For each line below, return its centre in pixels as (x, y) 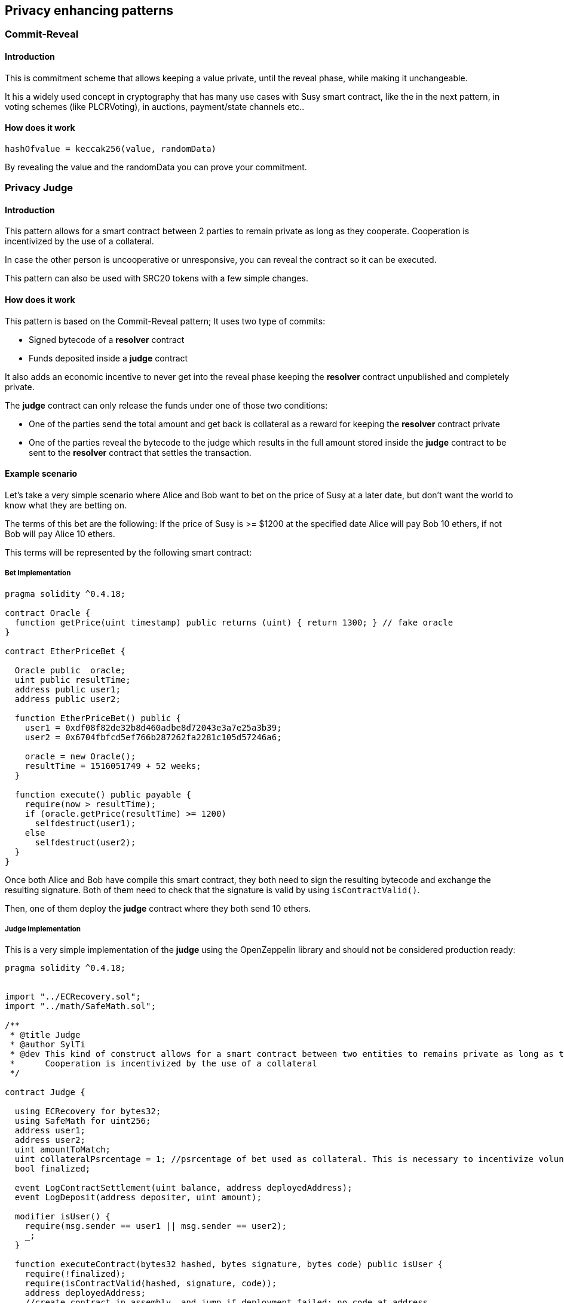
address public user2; (68, 699)
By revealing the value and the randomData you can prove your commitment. (156, 167)
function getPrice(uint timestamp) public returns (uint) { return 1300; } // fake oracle (234, 622)
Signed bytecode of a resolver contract (107, 339)
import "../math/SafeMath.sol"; (80, 1006)
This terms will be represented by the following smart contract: (128, 552)
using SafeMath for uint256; (83, 1121)
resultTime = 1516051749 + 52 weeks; (113, 766)
